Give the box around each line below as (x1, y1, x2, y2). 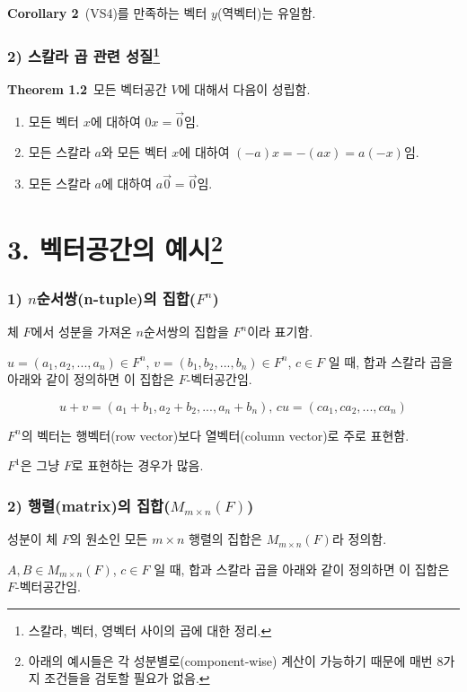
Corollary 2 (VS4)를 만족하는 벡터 (7, 4, 207, 22)
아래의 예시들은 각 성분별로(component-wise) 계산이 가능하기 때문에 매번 (28, 651, 433, 670)
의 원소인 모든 (69, 530, 148, 548)
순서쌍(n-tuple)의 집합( (36, 286, 197, 309)
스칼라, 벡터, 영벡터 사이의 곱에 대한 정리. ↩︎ (28, 620, 272, 639)
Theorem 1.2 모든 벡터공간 (7, 80, 167, 99)
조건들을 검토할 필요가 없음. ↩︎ (44, 669, 210, 688)
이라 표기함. (247, 322, 313, 340)
